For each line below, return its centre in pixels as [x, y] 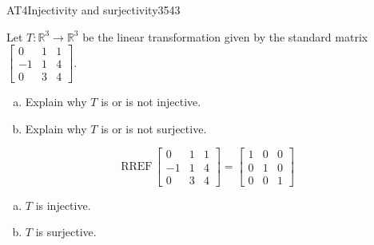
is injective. [63, 205]
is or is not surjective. [154, 128]
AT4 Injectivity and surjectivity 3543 [93, 10]
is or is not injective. [151, 102]
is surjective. [66, 232]
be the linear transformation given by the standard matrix [225, 36]
